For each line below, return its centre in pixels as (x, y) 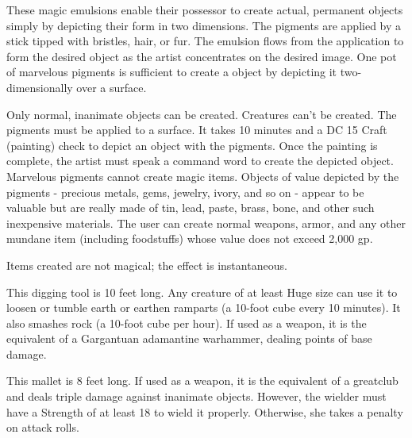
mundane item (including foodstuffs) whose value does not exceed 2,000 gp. (190, 238)
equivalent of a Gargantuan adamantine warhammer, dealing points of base (189, 338)
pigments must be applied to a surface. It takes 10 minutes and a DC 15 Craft (197, 130)
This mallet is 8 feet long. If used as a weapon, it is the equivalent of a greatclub (202, 380)
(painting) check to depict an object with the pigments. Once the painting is (192, 145)
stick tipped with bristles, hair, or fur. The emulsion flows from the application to (205, 41)
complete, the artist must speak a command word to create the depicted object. (200, 161)
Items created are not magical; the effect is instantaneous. (147, 265)
